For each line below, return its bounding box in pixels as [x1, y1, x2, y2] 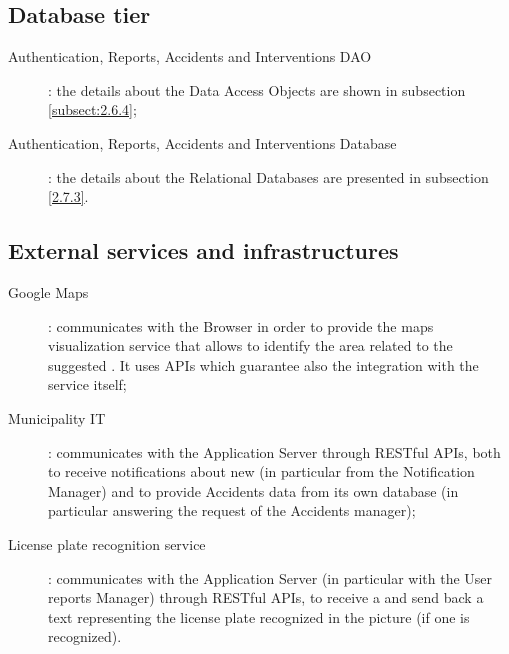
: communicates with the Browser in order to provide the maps [48, 315, 434, 336]
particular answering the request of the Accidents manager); [48, 500, 416, 521]
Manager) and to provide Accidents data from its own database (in [48, 480, 459, 501]
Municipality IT [8, 407, 106, 428]
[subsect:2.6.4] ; [48, 99, 137, 120]
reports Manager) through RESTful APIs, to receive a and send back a [48, 587, 484, 608]
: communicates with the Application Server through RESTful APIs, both [48, 441, 501, 462]
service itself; [48, 374, 127, 395]
